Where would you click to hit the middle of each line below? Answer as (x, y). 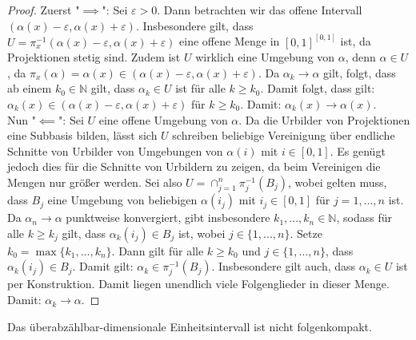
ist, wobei (202, 233)
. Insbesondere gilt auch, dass (284, 266)
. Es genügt (358, 150)
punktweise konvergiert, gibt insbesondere (168, 217)
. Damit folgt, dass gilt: (318, 88)
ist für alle (200, 88)
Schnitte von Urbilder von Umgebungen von (115, 150)
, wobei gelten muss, (337, 182)
